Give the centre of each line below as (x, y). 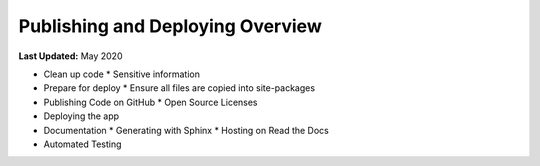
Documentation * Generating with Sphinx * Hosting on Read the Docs (186, 130)
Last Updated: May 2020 (70, 56)
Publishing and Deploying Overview (170, 26)
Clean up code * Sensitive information (121, 74)
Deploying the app (81, 116)
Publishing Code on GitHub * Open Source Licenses (151, 102)
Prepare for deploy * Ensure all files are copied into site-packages (179, 88)
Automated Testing (82, 144)
